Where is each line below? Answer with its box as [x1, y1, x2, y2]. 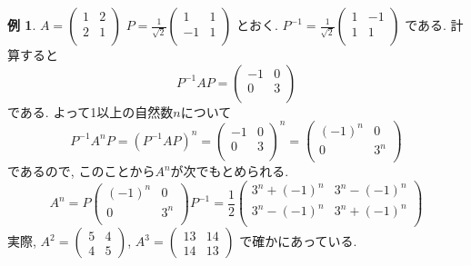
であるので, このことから [7, 162, 155, 181]
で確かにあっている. [239, 232, 357, 251]
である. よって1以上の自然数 [7, 102, 174, 121]
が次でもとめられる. [170, 162, 289, 181]
